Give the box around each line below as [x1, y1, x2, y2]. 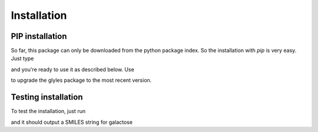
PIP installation [11, 31, 67, 41]
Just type [11, 55, 34, 62]
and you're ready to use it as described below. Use [11, 65, 135, 73]
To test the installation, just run [11, 108, 85, 115]
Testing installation [11, 92, 83, 103]
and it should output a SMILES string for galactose [11, 118, 132, 126]
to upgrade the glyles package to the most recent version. [11, 77, 152, 84]
